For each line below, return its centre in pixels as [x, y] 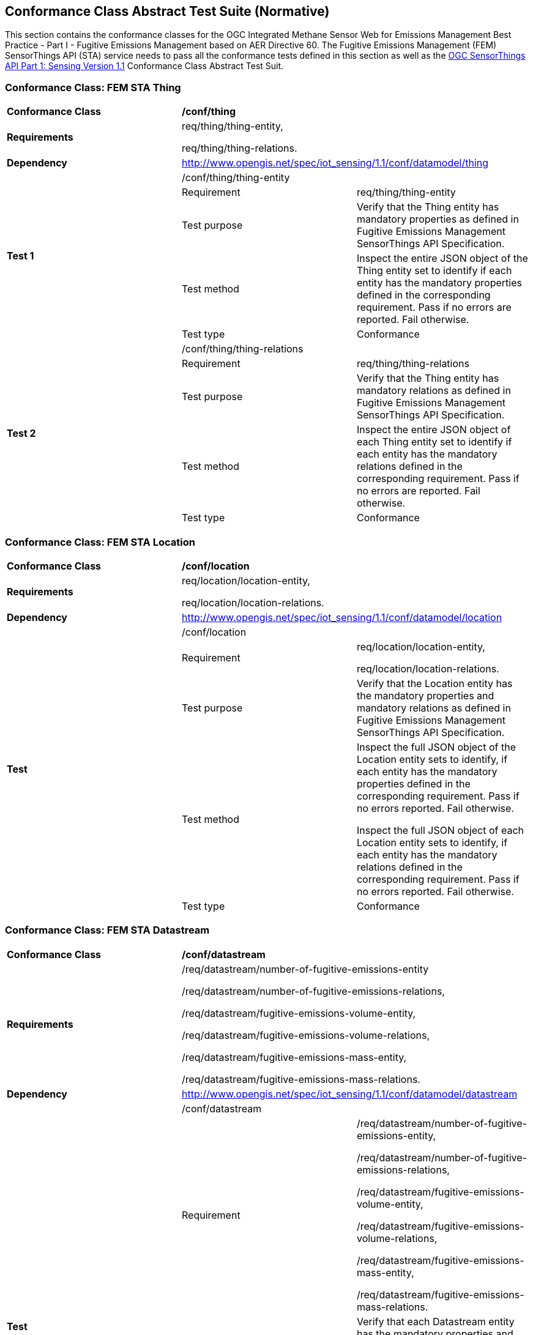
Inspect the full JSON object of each [440, 830]
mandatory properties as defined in [438, 219]
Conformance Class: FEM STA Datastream [107, 930]
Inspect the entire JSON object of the [442, 258]
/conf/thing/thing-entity [236, 178]
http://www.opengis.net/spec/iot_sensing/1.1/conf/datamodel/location [342, 617]
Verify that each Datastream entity [435, 1321]
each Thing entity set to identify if [434, 442]
